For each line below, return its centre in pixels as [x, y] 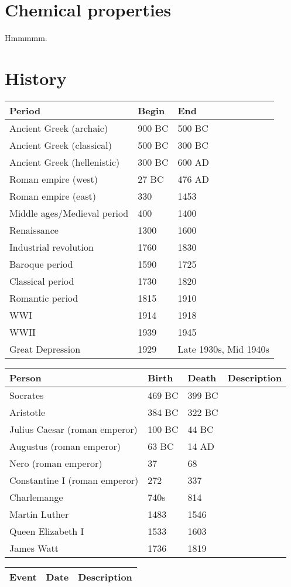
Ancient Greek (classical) [61, 145]
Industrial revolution [52, 247]
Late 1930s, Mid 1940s [223, 349]
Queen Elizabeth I [47, 531]
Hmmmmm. [26, 38]
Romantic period [44, 298]
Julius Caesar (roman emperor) [73, 429]
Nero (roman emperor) [56, 463]
